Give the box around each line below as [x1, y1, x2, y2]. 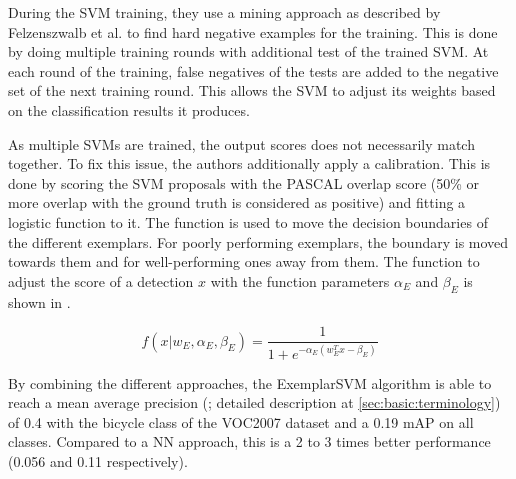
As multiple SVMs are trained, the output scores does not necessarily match [8, 133, 475, 154]
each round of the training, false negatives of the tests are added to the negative [8, 60, 499, 81]
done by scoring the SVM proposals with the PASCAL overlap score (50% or [8, 172, 480, 193]
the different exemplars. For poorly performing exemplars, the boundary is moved [8, 231, 509, 252]
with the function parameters [210, 270, 390, 291]
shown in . [8, 291, 71, 312]
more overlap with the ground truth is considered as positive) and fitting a [8, 192, 466, 213]
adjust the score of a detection [8, 270, 194, 291]
